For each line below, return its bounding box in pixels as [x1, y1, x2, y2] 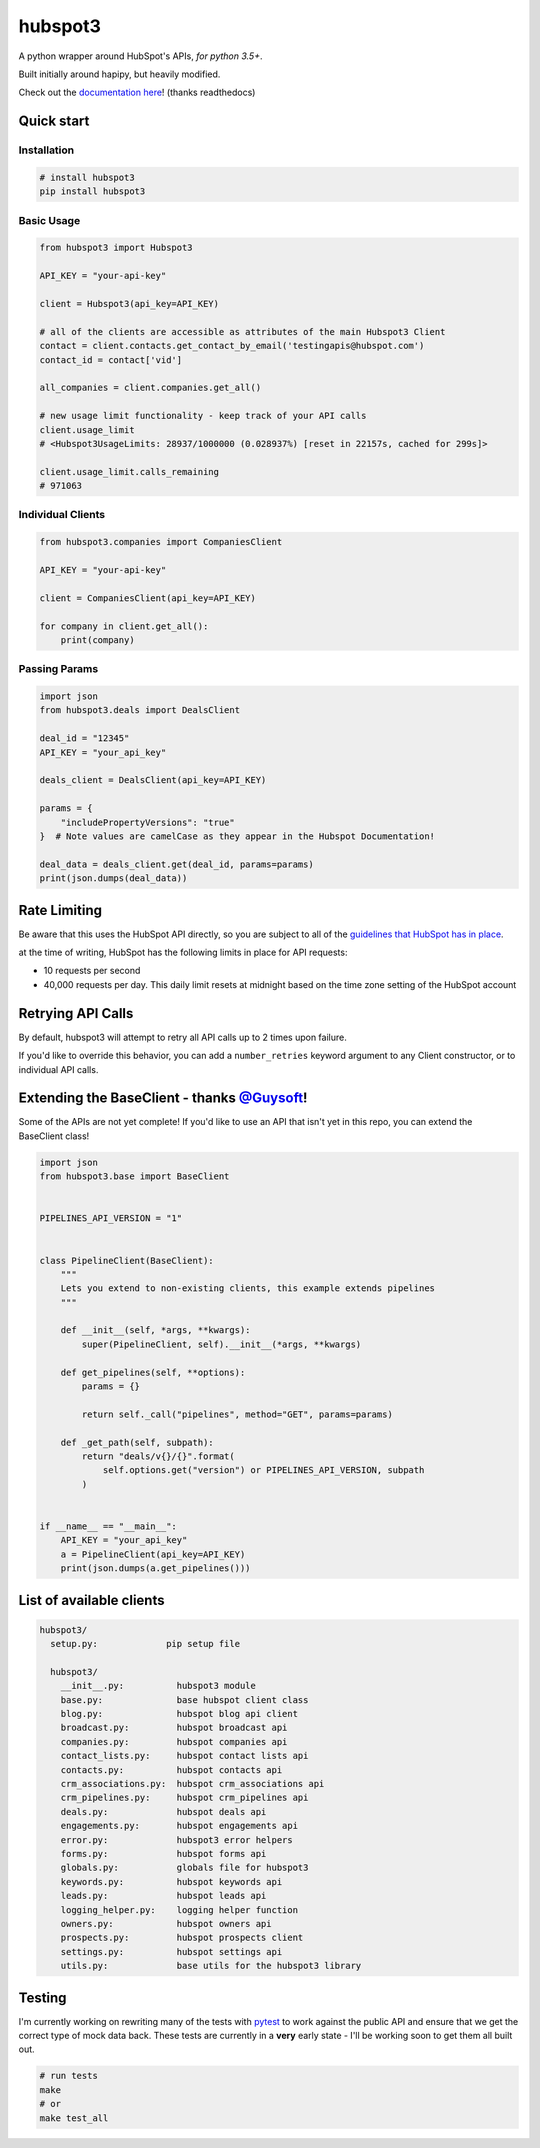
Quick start [18, 113, 90, 130]
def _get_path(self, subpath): [60, 1436, 214, 1448]
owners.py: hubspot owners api [60, 1918, 272, 1929]
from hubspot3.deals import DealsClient [39, 705, 240, 716]
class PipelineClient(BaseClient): [39, 1255, 214, 1266]
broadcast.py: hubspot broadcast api [60, 1722, 288, 1734]
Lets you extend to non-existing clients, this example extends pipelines [60, 1283, 435, 1294]
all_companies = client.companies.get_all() [39, 382, 262, 394]
